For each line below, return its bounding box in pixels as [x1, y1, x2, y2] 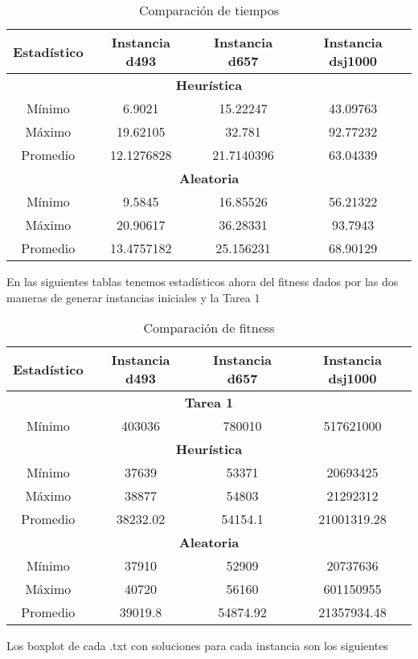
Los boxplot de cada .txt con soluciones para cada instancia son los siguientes [6, 637, 388, 654]
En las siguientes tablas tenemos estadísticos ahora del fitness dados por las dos [6, 273, 399, 289]
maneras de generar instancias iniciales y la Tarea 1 [6, 289, 260, 305]
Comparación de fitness [143, 318, 275, 338]
